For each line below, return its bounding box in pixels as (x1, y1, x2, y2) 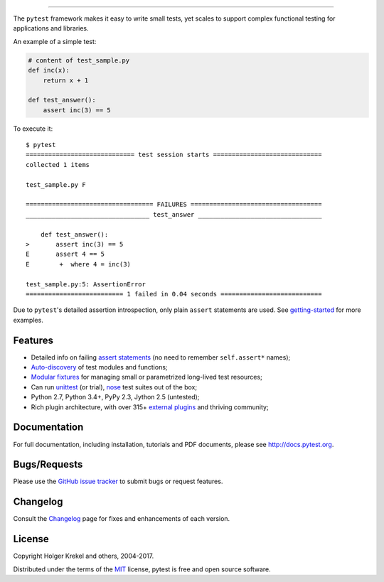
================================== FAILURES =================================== (26, 200, 322, 209)
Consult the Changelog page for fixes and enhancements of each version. (13, 514, 230, 523)
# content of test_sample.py (28, 56, 130, 64)
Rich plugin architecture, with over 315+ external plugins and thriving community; (31, 402, 270, 411)
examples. (13, 316, 44, 324)
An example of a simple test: (13, 37, 97, 45)
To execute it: (13, 124, 53, 133)
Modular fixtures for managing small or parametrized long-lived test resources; (31, 373, 262, 382)
